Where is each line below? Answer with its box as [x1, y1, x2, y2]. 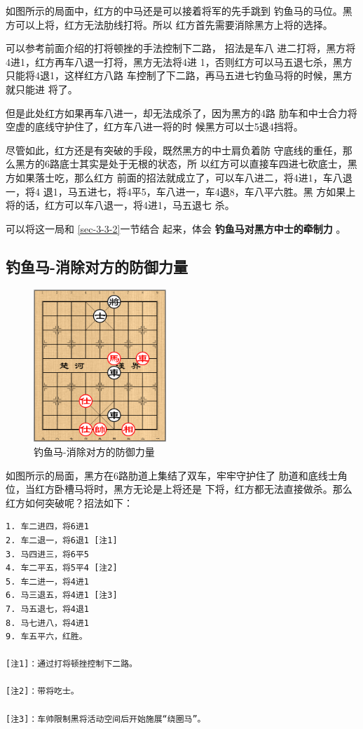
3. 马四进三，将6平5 [6, 549, 90, 559]
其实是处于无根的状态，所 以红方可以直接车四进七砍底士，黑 [78, 156, 357, 171]
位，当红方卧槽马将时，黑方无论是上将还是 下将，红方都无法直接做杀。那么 [6, 482, 352, 496]
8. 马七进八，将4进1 [6, 618, 90, 628]
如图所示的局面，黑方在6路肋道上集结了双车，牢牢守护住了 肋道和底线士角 [6, 468, 348, 482]
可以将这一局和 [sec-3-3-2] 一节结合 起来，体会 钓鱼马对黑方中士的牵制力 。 [6, 221, 346, 236]
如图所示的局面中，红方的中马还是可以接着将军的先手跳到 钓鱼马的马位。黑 [6, 4, 352, 18]
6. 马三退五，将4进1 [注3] [6, 590, 118, 601]
